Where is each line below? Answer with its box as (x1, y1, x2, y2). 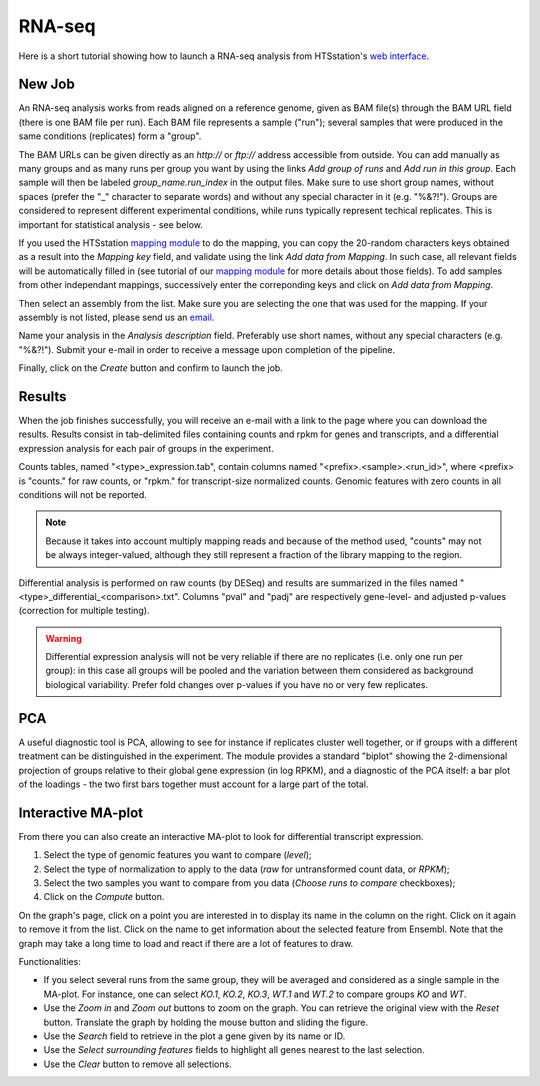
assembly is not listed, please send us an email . (18, 311, 215, 323)
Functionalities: (18, 955, 82, 967)
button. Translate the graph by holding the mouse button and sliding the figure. (43, 1016, 369, 1028)
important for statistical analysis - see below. (18, 218, 204, 230)
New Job (18, 76, 75, 93)
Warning (45, 632, 82, 644)
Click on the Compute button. (43, 891, 165, 903)
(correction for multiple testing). (18, 605, 150, 617)
